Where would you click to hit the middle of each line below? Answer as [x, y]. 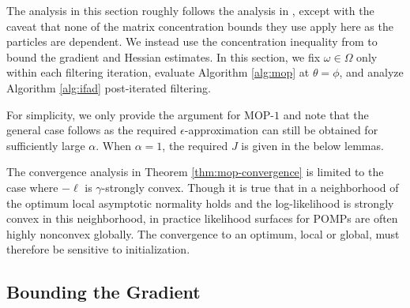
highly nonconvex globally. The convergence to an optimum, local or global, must [203, 233]
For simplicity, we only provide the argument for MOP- [140, 114]
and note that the [326, 114]
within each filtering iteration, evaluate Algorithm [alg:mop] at [158, 72]
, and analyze [371, 72]
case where [32, 187]
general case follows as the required [92, 130]
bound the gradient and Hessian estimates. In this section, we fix [164, 56]
